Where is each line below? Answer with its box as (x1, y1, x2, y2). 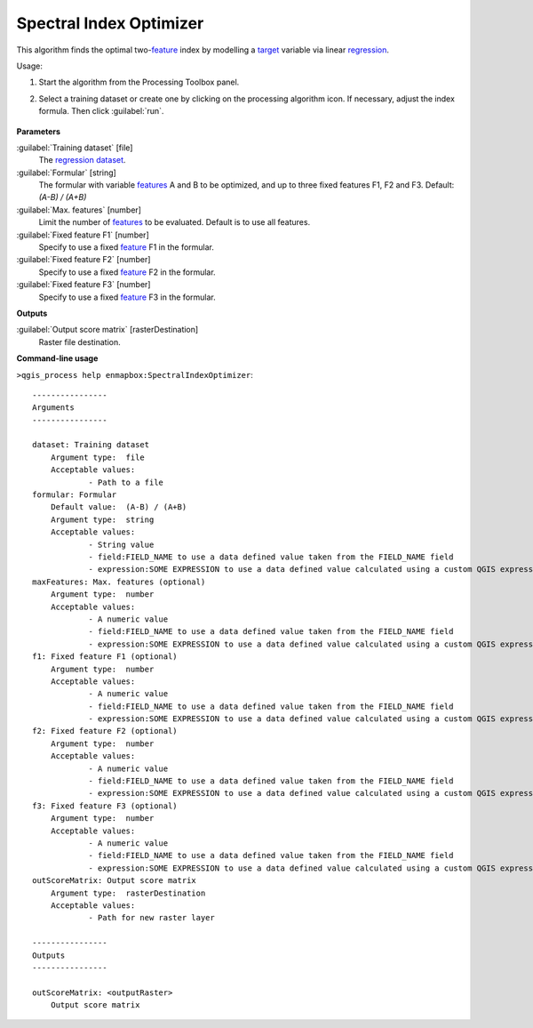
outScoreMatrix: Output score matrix (32, 876, 197, 886)
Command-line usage (16, 353, 99, 364)
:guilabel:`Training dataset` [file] (16, 142, 133, 153)
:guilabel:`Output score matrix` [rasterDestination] (16, 325, 199, 335)
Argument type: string (50, 514, 155, 525)
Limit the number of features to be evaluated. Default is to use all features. (38, 217, 311, 228)
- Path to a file (88, 477, 164, 487)
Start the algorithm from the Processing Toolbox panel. (38, 76, 240, 88)
